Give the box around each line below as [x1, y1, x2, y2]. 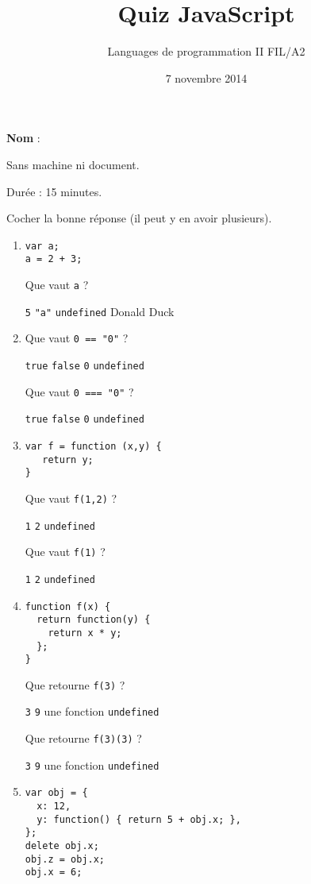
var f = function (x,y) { [25, 440, 162, 452]
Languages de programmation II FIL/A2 [107, 43, 305, 60]
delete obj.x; [25, 840, 99, 852]
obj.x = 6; [25, 867, 83, 878]
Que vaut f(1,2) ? [25, 489, 117, 506]
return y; [42, 454, 94, 465]
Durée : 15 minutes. [6, 183, 102, 199]
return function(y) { [36, 614, 151, 626]
